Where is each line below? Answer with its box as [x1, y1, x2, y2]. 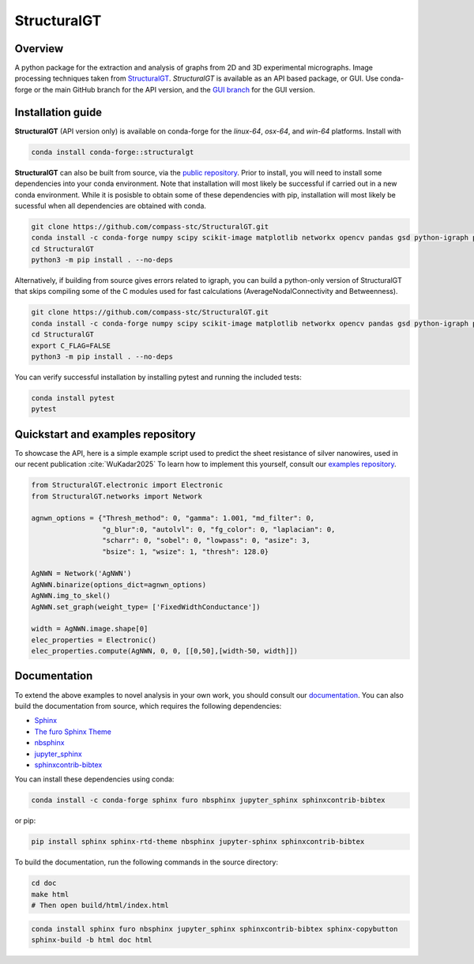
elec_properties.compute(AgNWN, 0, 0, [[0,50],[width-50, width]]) [31, 646, 299, 656]
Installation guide [14, 105, 103, 119]
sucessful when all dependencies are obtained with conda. [14, 201, 207, 210]
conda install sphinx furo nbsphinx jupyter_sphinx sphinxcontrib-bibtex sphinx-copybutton [31, 924, 398, 933]
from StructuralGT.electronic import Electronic [31, 480, 224, 490]
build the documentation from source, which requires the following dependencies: [14, 701, 282, 710]
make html [31, 890, 70, 898]
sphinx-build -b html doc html [31, 935, 153, 944]
